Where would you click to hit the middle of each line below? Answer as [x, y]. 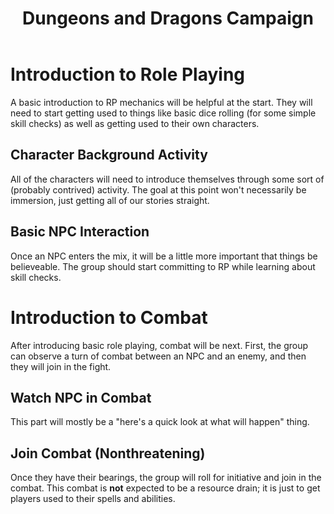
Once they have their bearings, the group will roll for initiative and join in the [166, 478]
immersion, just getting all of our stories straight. [110, 200]
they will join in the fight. [61, 366]
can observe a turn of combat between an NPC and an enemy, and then [158, 356]
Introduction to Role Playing [128, 74]
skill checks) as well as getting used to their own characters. [135, 123]
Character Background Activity [109, 155]
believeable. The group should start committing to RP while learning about [163, 266]
